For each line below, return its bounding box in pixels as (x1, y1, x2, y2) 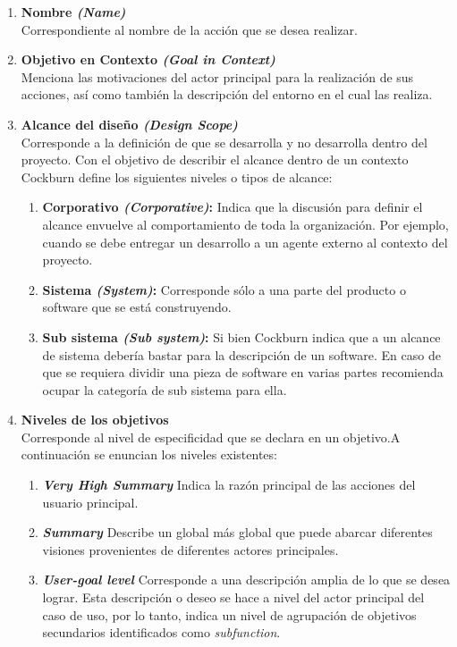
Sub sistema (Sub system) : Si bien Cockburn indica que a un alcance (42, 327, 441, 346)
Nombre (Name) (21, 3, 126, 21)
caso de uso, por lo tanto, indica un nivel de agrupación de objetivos (42, 605, 417, 624)
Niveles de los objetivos (21, 410, 169, 429)
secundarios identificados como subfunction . (42, 623, 281, 642)
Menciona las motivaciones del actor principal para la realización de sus (21, 67, 414, 86)
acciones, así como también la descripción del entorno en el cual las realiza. (21, 85, 433, 104)
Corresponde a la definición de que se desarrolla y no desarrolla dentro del (21, 132, 427, 151)
